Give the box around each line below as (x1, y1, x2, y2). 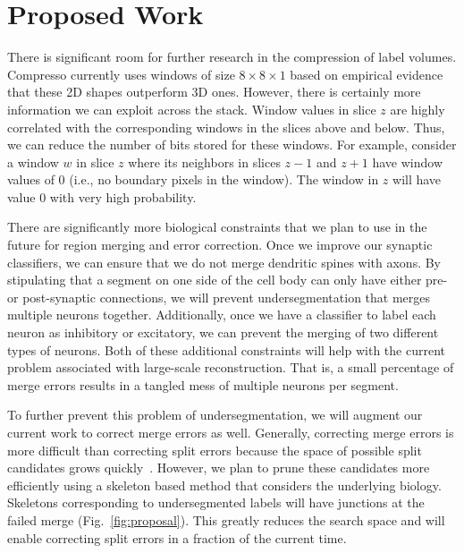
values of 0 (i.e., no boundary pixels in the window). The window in (7, 170, 379, 189)
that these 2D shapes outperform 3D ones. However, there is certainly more (7, 82, 421, 101)
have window (372, 152, 443, 171)
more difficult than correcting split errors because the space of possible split (7, 440, 422, 459)
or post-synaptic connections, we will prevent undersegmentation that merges (7, 287, 431, 306)
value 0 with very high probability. (7, 187, 197, 206)
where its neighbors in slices (128, 152, 281, 171)
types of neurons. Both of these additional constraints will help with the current (7, 340, 445, 359)
